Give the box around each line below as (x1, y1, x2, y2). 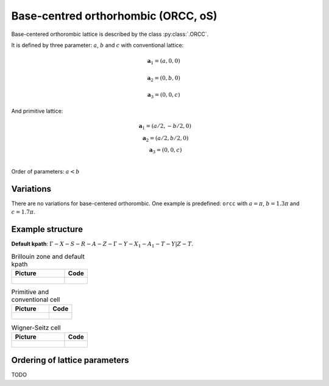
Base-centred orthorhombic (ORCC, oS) (11, 9, 218, 23)
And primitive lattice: (11, 107, 63, 114)
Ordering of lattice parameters (11, 355, 129, 365)
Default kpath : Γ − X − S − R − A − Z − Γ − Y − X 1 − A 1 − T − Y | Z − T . (11, 240, 194, 249)
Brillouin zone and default (11, 252, 85, 261)
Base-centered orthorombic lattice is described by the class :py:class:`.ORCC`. (11, 30, 209, 38)
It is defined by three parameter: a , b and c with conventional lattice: (11, 41, 184, 49)
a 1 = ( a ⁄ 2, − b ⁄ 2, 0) (138, 122, 192, 131)
